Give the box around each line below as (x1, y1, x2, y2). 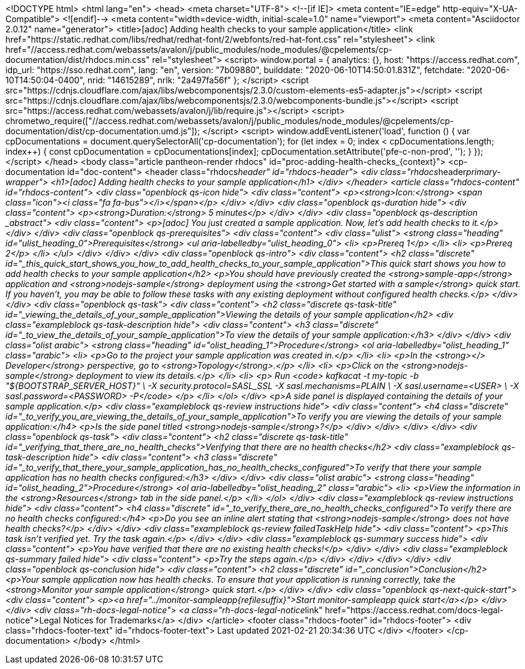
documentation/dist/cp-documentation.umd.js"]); (5, 126, 200, 136)
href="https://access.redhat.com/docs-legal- (325, 605, 504, 615)
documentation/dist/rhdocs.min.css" (5, 55, 150, 65)
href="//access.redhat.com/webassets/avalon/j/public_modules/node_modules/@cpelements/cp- (5, 44, 392, 55)
